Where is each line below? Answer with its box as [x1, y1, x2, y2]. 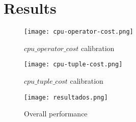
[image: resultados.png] [24, 93, 108, 101]
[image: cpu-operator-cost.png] [24, 28, 133, 36]
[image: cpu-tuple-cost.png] [24, 61, 123, 68]
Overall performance [24, 108, 88, 119]
